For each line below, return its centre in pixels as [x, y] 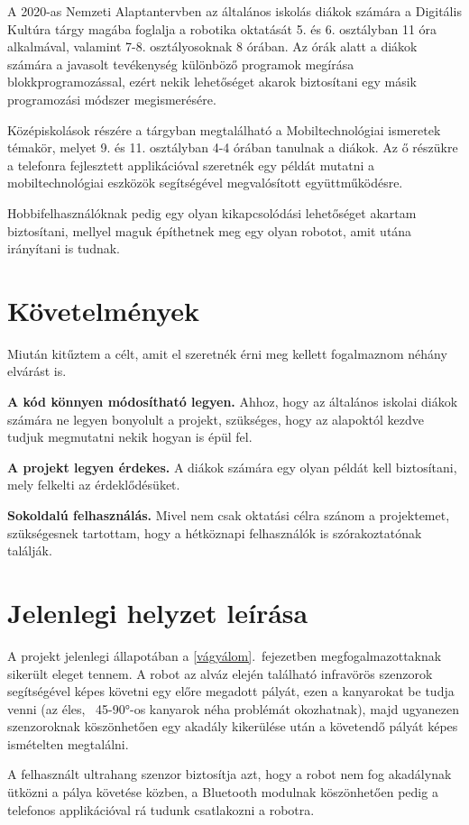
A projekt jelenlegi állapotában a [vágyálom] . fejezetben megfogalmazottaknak [225, 655]
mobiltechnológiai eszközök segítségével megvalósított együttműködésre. [205, 183]
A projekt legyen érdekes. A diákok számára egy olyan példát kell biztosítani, [232, 467]
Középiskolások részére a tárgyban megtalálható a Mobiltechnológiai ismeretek [224, 129]
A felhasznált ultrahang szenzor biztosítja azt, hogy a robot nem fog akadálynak [230, 774]
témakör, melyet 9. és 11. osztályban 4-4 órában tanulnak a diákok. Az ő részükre [233, 147]
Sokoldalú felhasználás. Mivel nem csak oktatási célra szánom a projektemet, [229, 515]
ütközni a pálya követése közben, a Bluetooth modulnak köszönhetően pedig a [223, 792]
